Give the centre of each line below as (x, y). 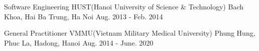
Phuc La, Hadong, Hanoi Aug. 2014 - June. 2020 (79, 42)
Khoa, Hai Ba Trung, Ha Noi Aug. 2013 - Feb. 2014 (84, 16)
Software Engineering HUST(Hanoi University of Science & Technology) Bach (124, 6)
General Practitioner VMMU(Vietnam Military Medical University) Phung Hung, (130, 33)
